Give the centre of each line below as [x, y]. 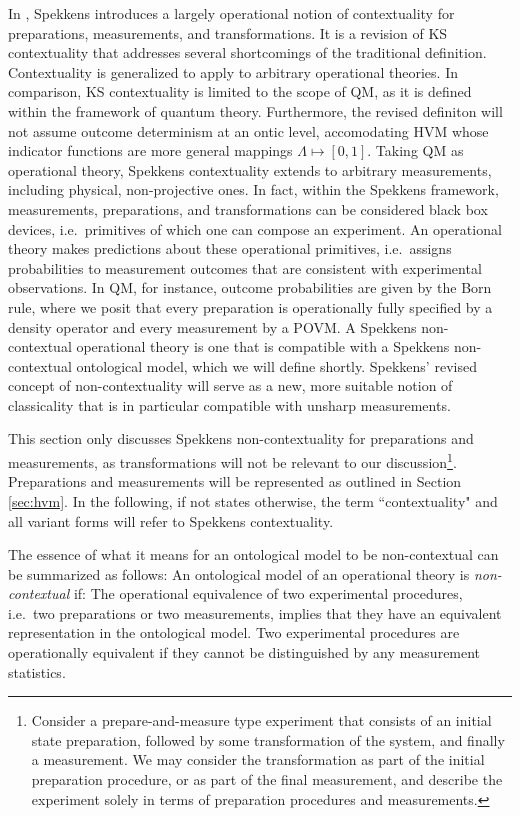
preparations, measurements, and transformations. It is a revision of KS [228, 32]
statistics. [37, 671]
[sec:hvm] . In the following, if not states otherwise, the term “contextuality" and [253, 500]
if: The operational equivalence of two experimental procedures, [268, 593]
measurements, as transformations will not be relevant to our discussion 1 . [232, 460]
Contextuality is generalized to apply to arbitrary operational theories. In [233, 71]
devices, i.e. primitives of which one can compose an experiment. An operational [255, 228]
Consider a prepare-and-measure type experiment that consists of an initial [261, 720]
